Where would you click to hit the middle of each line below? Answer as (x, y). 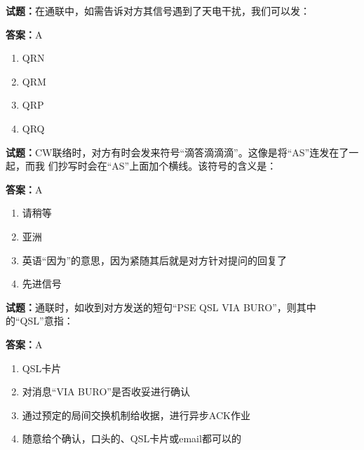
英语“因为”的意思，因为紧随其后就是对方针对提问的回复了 (155, 260)
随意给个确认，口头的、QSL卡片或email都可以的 (132, 438)
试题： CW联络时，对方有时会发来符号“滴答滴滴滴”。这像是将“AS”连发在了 (177, 152)
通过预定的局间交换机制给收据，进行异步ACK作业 (136, 415)
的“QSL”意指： (40, 321)
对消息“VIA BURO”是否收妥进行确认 (106, 391)
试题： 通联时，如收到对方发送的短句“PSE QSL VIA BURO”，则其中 (161, 307)
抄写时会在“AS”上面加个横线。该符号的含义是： (167, 166)
